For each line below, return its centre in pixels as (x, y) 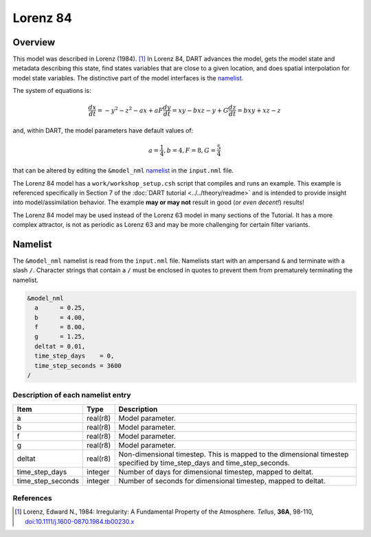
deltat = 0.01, (60, 346)
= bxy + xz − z (259, 110)
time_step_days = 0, (75, 356)
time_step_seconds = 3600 (78, 365)
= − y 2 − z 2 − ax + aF (130, 110)
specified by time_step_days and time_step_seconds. (204, 463)
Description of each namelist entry (72, 395)
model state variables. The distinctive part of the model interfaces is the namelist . (128, 78)
